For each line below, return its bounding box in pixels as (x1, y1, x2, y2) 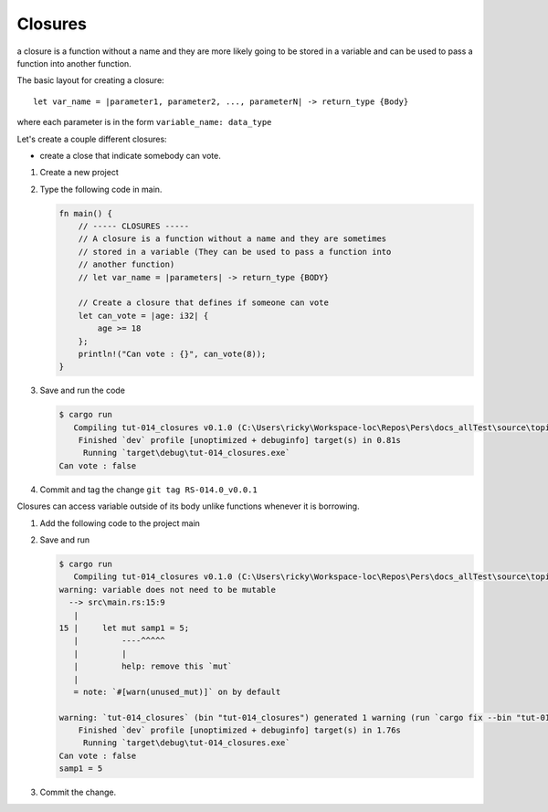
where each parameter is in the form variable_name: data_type (16, 117, 272, 128)
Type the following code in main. (39, 184, 163, 195)
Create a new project (39, 167, 119, 178)
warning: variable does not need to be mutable (58, 585, 276, 595)
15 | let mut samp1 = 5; (58, 622, 190, 633)
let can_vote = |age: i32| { (78, 311, 209, 321)
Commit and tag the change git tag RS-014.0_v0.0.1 (39, 484, 258, 495)
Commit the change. (39, 786, 117, 798)
